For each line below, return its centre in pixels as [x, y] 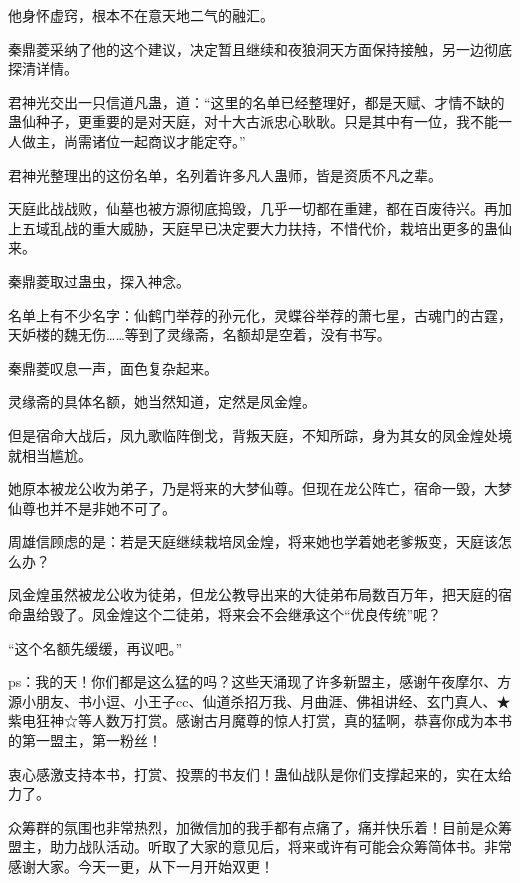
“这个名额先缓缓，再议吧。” [95, 647]
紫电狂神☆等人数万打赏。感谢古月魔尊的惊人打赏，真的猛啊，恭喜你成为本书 [260, 720]
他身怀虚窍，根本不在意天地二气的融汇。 [141, 15]
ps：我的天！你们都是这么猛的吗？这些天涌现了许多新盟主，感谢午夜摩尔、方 [260, 681]
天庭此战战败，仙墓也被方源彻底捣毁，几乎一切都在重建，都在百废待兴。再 [253, 208]
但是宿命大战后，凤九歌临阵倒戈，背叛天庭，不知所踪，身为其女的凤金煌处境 [260, 434]
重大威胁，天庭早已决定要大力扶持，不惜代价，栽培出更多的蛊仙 [301, 227]
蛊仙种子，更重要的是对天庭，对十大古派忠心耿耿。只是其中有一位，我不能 [253, 121]
